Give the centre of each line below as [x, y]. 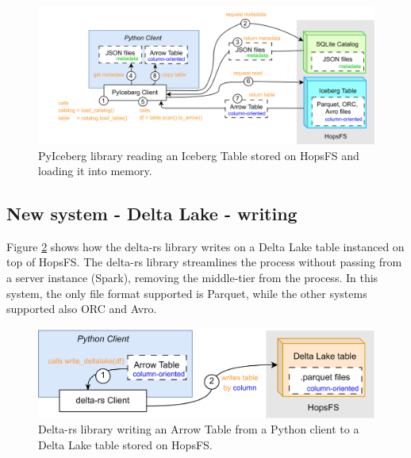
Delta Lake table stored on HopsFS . [125, 444]
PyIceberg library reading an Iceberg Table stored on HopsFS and [199, 155]
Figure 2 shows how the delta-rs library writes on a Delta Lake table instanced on [205, 246]
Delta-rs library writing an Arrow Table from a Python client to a [199, 429]
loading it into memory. [95, 171]
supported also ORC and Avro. [82, 309]
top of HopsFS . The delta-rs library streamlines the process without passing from [204, 262]
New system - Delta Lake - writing [152, 214]
